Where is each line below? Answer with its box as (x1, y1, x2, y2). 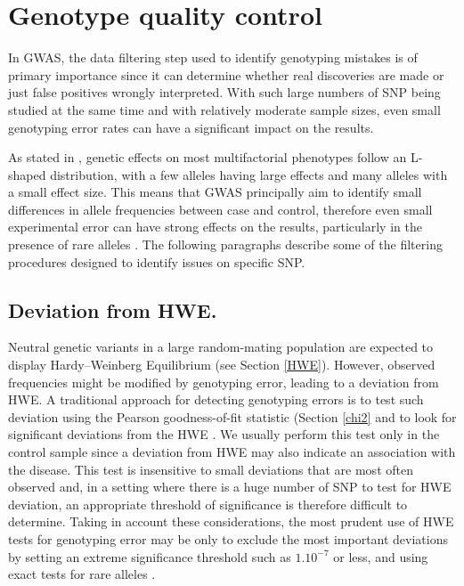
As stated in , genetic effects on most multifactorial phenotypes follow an (8, 148, 407, 167)
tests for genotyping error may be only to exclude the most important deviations (8, 529, 449, 548)
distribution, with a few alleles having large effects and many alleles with (50, 165, 448, 183)
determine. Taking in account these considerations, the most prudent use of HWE (8, 512, 454, 531)
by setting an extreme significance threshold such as (8, 547, 291, 566)
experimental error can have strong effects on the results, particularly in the (8, 217, 422, 236)
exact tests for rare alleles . (8, 565, 156, 583)
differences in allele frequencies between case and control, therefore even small (8, 199, 433, 218)
